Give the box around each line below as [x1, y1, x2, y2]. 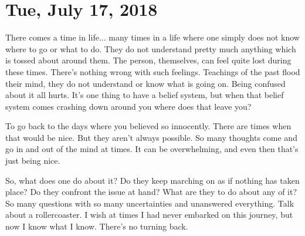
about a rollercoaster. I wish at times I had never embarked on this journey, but [5, 208, 293, 221]
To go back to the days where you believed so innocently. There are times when [5, 120, 292, 132]
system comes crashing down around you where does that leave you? [5, 100, 252, 112]
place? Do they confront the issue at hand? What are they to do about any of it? [5, 186, 297, 198]
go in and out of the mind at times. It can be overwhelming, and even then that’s [5, 143, 299, 155]
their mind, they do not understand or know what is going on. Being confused [5, 77, 286, 89]
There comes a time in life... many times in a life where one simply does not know [5, 31, 300, 43]
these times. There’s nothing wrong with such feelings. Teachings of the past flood [5, 65, 300, 77]
